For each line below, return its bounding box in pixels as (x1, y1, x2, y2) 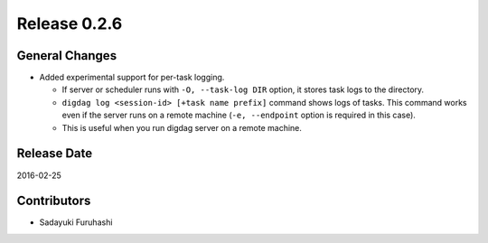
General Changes (16, 48, 117, 63)
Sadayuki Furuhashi (39, 217, 113, 228)
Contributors (16, 193, 91, 209)
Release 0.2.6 (16, 14, 123, 33)
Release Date (16, 145, 93, 162)
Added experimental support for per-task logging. (39, 72, 225, 83)
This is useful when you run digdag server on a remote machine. (61, 122, 303, 133)
